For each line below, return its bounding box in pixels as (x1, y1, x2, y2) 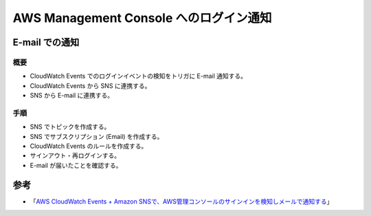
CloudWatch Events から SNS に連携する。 (30, 81, 151, 89)
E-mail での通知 (12, 36, 80, 48)
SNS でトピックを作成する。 (30, 122, 111, 131)
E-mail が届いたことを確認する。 (30, 161, 122, 169)
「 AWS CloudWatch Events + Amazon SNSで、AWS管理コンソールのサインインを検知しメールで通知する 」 (30, 197, 333, 206)
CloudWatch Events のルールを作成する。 (30, 142, 148, 151)
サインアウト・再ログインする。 (30, 151, 120, 160)
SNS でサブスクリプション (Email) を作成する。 (30, 132, 164, 140)
